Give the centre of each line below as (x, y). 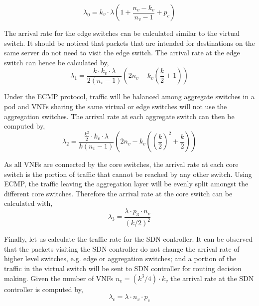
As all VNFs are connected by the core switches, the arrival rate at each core (121, 164)
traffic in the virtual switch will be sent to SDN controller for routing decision (123, 268)
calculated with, (28, 203)
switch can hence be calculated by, (57, 62)
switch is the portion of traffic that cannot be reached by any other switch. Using (128, 174)
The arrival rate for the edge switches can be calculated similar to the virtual (122, 33)
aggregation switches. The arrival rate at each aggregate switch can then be (119, 116)
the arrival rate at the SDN (212, 278)
